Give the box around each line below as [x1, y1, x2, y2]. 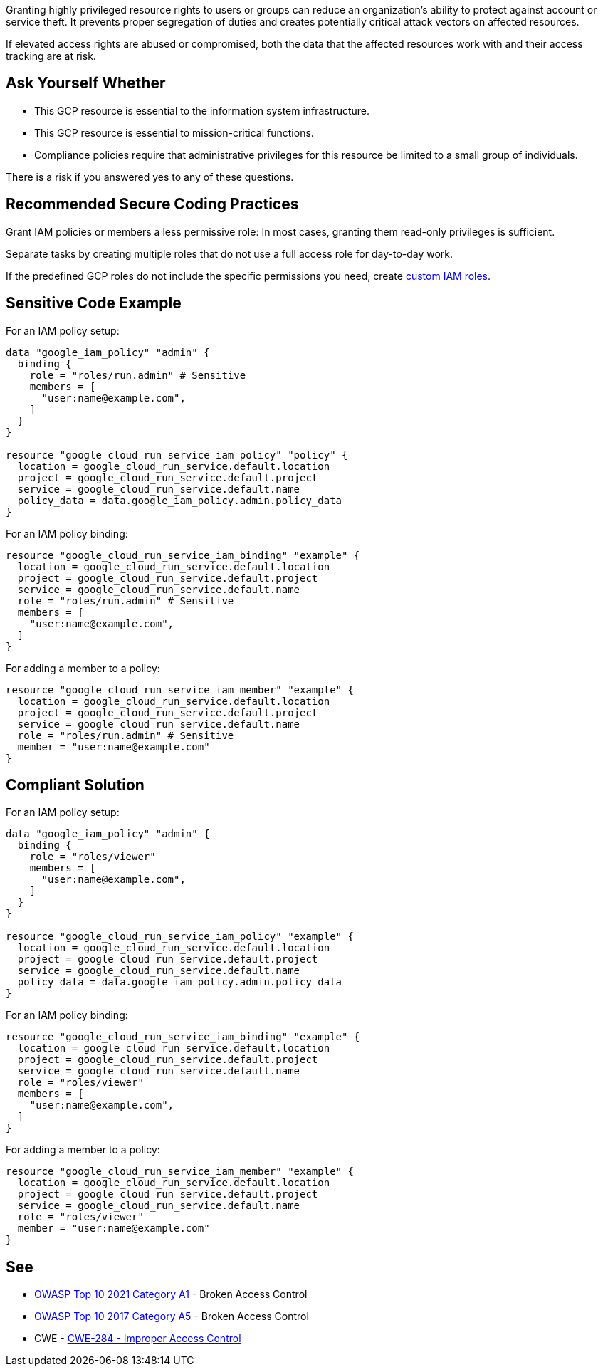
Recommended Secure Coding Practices [6, 195, 299, 214]
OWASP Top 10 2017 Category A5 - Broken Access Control [34, 1310, 309, 1323]
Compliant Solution [6, 775, 145, 794]
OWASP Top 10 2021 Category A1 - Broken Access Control [34, 1288, 308, 1301]
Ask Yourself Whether [6, 74, 166, 93]
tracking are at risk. [6, 50, 96, 62]
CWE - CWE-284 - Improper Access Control [34, 1332, 241, 1345]
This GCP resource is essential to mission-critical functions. [34, 126, 314, 139]
